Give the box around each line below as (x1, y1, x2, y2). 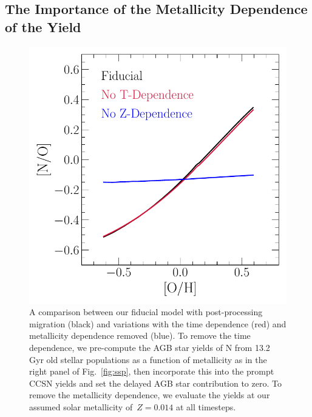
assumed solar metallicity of (29, 400, 133, 413)
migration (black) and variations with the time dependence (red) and (29, 317, 287, 330)
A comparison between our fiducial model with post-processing (29, 305, 263, 318)
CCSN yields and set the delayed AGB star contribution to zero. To (29, 376, 282, 389)
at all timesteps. (175, 400, 236, 413)
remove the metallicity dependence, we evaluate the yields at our (29, 389, 270, 401)
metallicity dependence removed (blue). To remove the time (29, 329, 251, 342)
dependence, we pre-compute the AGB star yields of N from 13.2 (29, 341, 270, 353)
